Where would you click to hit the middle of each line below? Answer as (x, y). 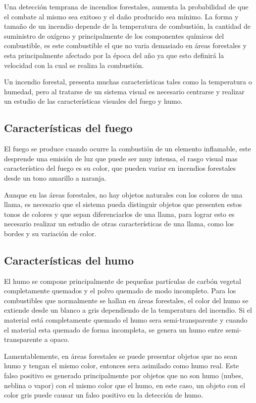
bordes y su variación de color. (50, 233)
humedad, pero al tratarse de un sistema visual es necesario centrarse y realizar (124, 91)
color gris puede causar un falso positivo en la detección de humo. (104, 395)
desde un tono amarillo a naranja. (55, 177)
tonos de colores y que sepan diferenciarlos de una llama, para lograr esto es (119, 214)
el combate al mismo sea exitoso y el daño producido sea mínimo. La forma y (121, 16)
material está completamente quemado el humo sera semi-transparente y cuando (126, 320)
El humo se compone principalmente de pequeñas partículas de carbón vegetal (123, 281)
